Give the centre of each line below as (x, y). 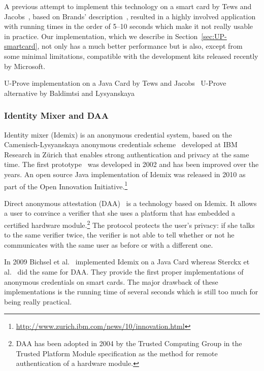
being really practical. (38, 301)
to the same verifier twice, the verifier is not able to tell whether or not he (119, 235)
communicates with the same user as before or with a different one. (109, 244)
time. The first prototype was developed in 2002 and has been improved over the (131, 164)
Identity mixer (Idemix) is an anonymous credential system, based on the (118, 134)
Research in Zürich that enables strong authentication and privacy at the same (127, 154)
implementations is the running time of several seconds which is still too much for (131, 292)
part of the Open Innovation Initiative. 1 (66, 185)
